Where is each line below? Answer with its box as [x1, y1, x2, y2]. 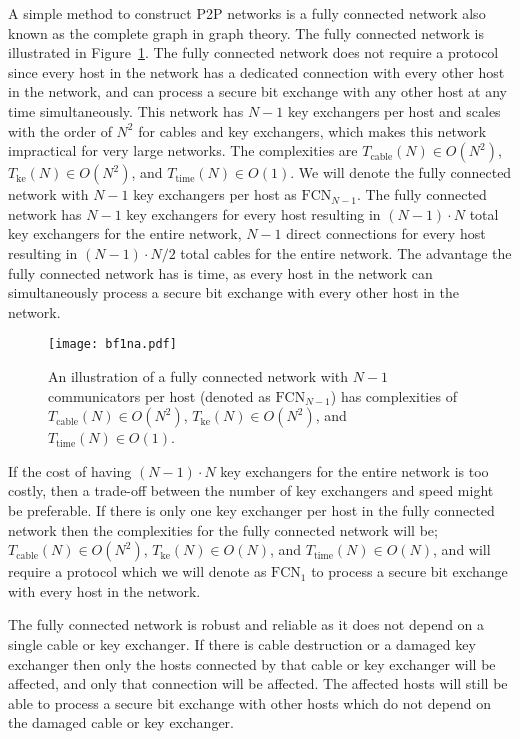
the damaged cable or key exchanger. [8, 712, 235, 733]
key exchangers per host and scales [287, 100, 501, 121]
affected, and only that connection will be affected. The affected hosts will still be [8, 673, 508, 694]
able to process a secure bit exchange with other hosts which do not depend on [8, 692, 492, 713]
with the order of [8, 120, 112, 141]
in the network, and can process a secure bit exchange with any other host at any [8, 81, 507, 102]
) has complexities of [330, 385, 457, 406]
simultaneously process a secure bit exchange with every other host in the [8, 282, 459, 303]
